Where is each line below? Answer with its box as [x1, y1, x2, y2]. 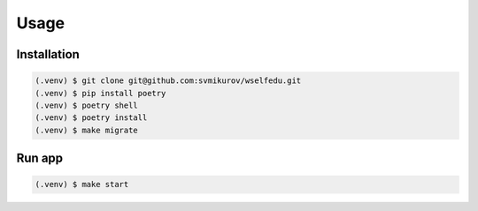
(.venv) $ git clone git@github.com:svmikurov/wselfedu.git [35, 76, 302, 86]
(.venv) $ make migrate [35, 124, 139, 135]
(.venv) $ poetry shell [35, 100, 139, 110]
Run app [16, 151, 64, 166]
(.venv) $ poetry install [35, 113, 148, 123]
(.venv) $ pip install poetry [35, 88, 166, 98]
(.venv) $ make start [35, 179, 129, 190]
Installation [16, 47, 80, 62]
